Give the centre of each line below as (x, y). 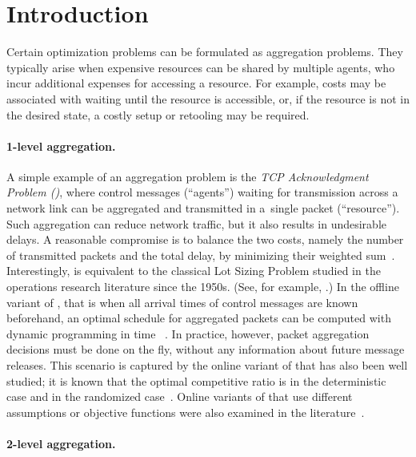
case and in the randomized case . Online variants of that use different (180, 396)
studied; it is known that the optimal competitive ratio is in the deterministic (196, 380)
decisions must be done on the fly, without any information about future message (206, 349)
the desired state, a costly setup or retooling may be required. (158, 114)
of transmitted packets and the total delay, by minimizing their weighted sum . (201, 255)
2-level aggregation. (61, 443)
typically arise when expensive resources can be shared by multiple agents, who (201, 67)
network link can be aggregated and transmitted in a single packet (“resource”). (203, 208)
